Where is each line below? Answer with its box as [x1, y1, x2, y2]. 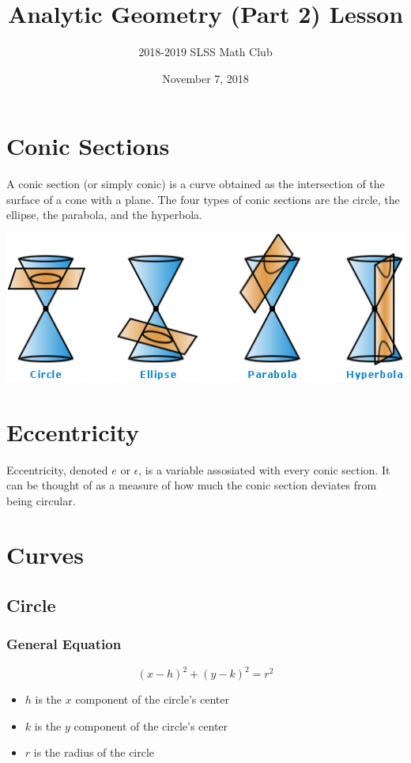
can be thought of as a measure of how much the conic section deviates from [6, 477, 377, 493]
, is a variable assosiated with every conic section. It [138, 461, 390, 478]
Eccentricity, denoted [6, 461, 108, 478]
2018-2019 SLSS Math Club [138, 43, 273, 60]
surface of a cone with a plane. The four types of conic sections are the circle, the [6, 191, 400, 207]
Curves [6, 538, 85, 571]
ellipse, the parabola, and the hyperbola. [6, 206, 202, 223]
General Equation [6, 634, 122, 654]
